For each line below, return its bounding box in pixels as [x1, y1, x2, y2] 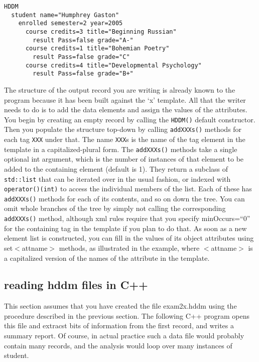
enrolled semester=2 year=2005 [18, 20, 123, 27]
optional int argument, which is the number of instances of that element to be [4, 154, 244, 164]
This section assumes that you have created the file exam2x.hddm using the [4, 301, 237, 311]
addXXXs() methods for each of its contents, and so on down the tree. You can [4, 193, 245, 203]
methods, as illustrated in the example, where [59, 242, 200, 253]
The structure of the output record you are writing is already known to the [4, 84, 235, 95]
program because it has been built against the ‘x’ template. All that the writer [4, 94, 246, 105]
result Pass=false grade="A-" [33, 36, 134, 44]
